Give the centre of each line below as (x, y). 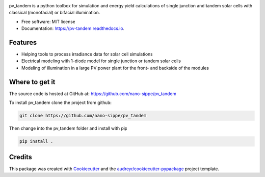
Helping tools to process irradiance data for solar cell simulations (87, 54)
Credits (21, 157)
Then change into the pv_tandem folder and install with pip (68, 128)
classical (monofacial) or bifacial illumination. (54, 13)
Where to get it (32, 82)
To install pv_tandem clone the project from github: (60, 102)
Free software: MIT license (48, 22)
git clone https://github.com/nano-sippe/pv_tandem (83, 116)
